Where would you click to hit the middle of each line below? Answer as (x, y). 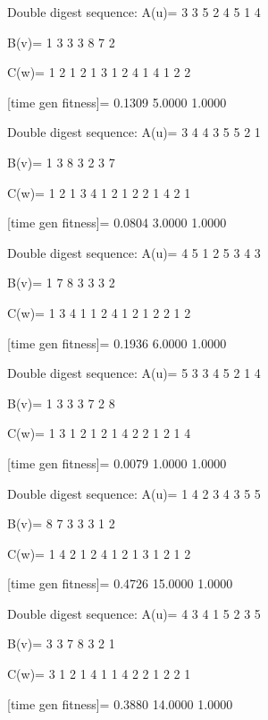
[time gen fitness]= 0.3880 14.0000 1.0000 (120, 703)
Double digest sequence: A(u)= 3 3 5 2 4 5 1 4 (134, 12)
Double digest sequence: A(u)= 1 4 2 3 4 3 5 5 (134, 493)
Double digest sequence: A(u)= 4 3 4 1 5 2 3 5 (134, 613)
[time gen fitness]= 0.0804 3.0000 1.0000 (117, 223)
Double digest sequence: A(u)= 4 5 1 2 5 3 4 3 (134, 252)
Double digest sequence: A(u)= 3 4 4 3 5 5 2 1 (134, 132)
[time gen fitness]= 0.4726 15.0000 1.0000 (120, 583)
